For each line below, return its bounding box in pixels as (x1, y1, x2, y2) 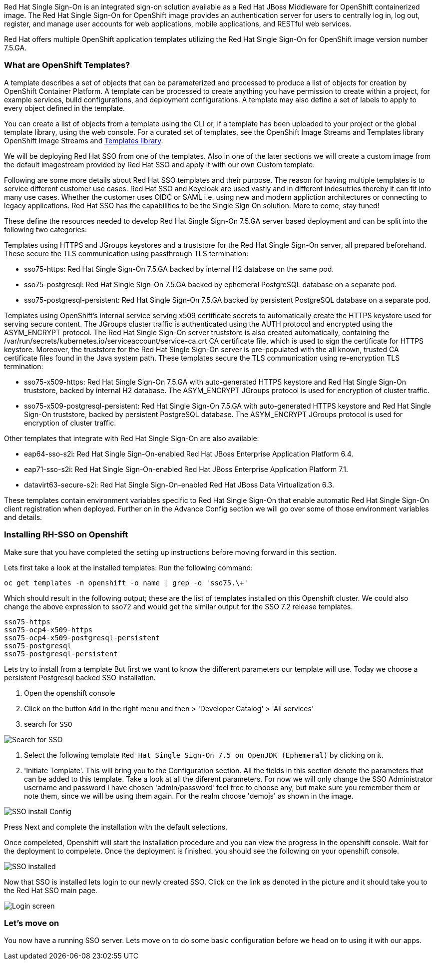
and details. (4, 512, 42, 521)
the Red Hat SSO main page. (4, 886, 97, 895)
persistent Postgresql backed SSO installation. (4, 673, 156, 682)
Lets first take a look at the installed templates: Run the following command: (4, 563, 253, 572)
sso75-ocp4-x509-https (4, 625, 93, 634)
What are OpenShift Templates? (4, 60, 130, 70)
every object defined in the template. (4, 103, 125, 112)
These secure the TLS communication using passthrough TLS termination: (4, 249, 249, 258)
